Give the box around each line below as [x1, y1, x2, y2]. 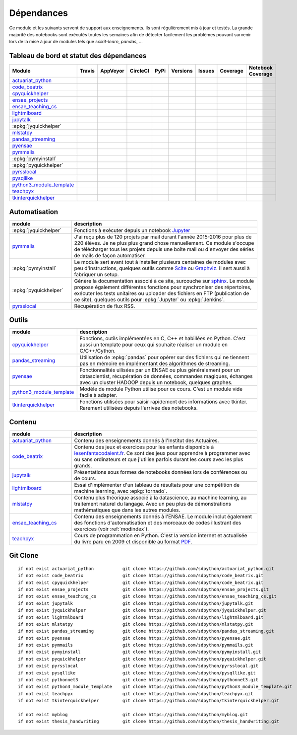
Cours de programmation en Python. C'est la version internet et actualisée [74, 532, 247, 539]
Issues [198, 68, 215, 74]
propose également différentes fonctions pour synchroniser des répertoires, [74, 284, 252, 291]
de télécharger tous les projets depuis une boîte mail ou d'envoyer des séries [74, 246, 254, 253]
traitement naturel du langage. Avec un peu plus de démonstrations [74, 500, 232, 507]
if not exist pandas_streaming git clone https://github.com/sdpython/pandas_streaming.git [18, 628, 275, 634]
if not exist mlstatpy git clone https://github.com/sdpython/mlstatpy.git [18, 621, 253, 627]
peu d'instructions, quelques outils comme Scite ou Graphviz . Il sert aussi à [74, 265, 250, 272]
